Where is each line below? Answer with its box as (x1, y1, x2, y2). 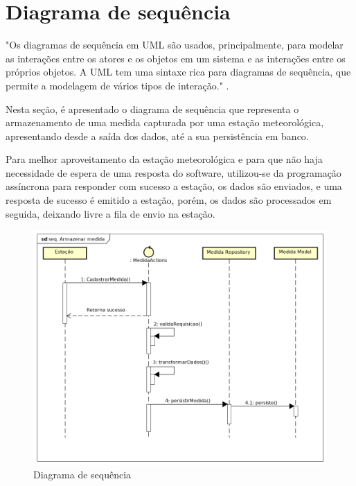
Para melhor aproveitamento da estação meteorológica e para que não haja (6, 152, 323, 166)
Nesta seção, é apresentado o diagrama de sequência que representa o (6, 101, 299, 116)
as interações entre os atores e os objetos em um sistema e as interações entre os (6, 51, 346, 65)
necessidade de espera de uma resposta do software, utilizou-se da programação (6, 165, 341, 180)
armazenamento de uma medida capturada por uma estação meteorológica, (6, 115, 324, 130)
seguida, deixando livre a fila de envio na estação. (6, 206, 215, 220)
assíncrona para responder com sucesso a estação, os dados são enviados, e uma (6, 179, 342, 193)
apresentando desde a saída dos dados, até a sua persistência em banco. (6, 128, 309, 143)
